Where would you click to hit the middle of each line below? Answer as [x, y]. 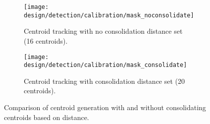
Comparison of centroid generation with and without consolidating [105, 107]
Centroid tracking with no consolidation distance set [103, 31]
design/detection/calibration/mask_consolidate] [105, 65]
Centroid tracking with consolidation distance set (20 [105, 81]
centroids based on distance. [47, 117]
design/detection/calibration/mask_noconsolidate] [109, 15]
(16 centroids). [46, 40]
